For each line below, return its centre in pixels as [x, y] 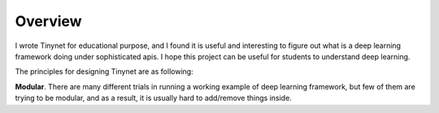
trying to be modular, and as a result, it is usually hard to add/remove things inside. [153, 98]
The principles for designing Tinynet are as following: [104, 72]
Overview [48, 21]
